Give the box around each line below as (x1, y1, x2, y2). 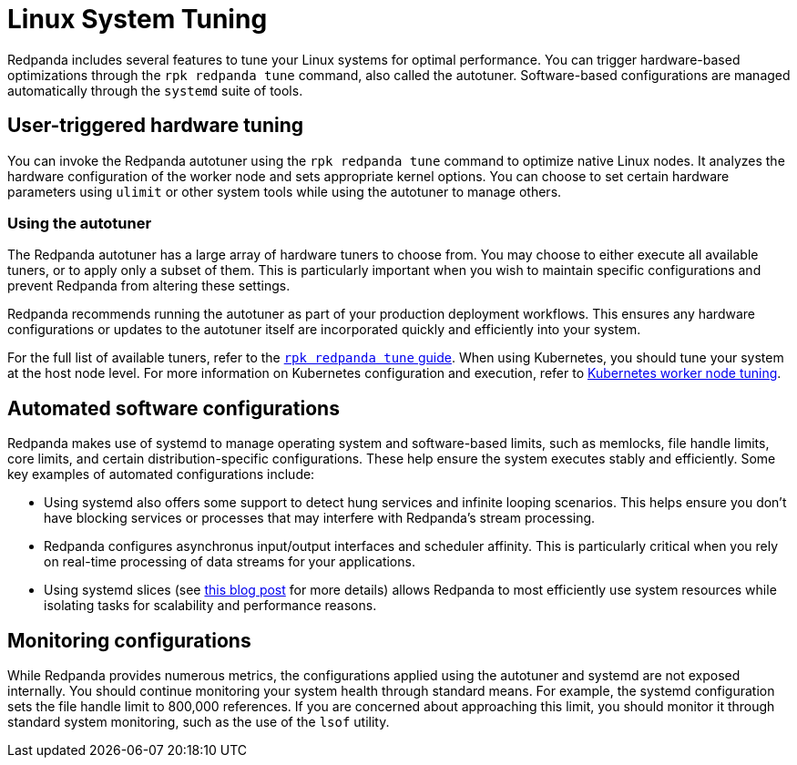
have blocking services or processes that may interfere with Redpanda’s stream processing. (44, 510, 596, 526)
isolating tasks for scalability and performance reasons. (44, 597, 377, 614)
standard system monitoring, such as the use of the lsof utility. (7, 714, 390, 730)
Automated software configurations (7, 396, 340, 420)
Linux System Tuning (7, 4, 268, 35)
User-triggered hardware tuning (7, 114, 304, 138)
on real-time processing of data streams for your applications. (44, 554, 415, 570)
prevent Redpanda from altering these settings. (7, 278, 291, 294)
